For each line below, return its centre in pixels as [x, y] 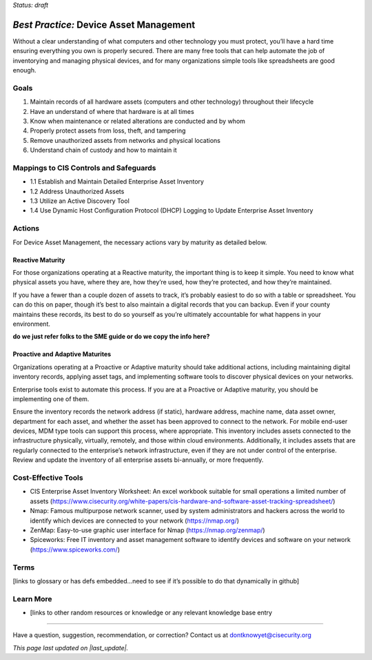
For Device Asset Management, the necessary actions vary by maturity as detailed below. [140, 242]
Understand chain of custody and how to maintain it [103, 150]
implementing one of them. [51, 399]
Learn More [32, 599]
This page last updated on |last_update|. [71, 648]
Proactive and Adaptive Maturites [62, 354]
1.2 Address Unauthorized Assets [77, 191]
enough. [25, 70]
